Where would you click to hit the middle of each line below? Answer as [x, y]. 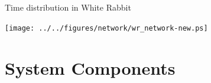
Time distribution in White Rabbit [68, 7]
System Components [90, 67]
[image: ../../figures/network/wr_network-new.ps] [106, 28]
